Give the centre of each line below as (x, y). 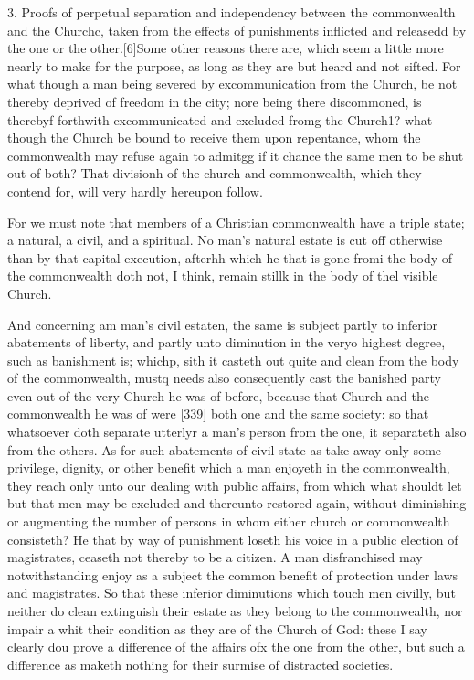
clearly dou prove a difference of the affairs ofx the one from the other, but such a (236, 647)
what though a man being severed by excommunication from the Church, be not (232, 84)
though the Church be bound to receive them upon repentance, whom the (214, 138)
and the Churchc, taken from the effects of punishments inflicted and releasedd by (237, 30)
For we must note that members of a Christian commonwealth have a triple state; (236, 222)
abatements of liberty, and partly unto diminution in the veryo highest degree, (226, 342)
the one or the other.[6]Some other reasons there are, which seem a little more (226, 48)
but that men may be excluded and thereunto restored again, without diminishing (237, 503)
